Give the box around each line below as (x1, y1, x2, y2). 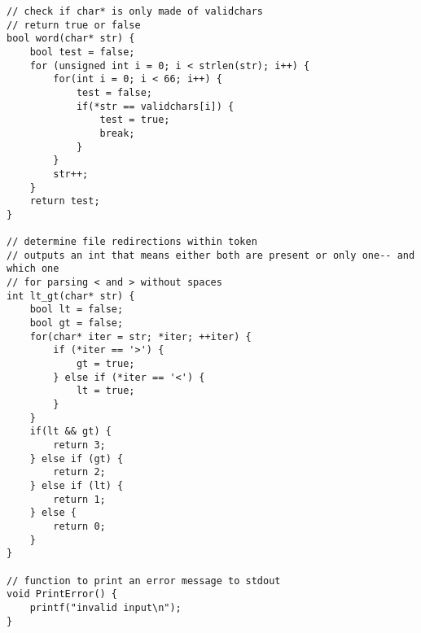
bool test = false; (29, 46, 135, 58)
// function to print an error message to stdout (7, 574, 281, 587)
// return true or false (7, 19, 141, 31)
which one (7, 263, 59, 275)
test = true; (99, 114, 170, 126)
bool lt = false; (29, 303, 124, 316)
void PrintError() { (7, 588, 118, 600)
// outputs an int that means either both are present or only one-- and (7, 249, 415, 261)
